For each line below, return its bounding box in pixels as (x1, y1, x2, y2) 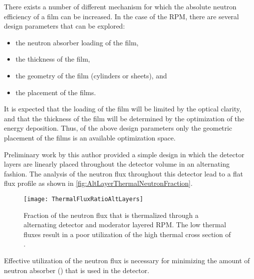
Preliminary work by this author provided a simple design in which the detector (4, 149, 245, 159)
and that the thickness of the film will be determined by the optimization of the (4, 113, 245, 123)
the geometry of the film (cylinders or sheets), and (15, 70, 167, 80)
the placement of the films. (15, 87, 96, 97)
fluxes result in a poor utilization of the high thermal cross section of (24, 229, 231, 239)
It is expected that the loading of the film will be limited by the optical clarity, (4, 104, 242, 114)
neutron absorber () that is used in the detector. (4, 265, 149, 275)
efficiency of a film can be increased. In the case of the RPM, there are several (4, 11, 239, 21)
